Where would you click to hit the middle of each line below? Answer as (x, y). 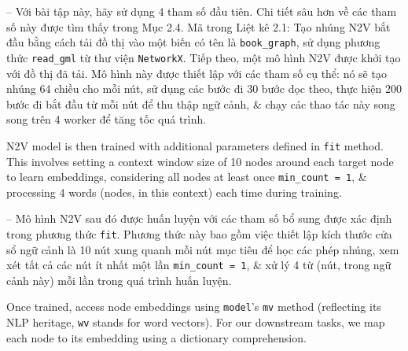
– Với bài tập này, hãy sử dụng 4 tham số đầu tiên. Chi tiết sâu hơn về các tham (202, 11)
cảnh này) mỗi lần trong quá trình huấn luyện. (119, 280)
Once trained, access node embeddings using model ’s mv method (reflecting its (194, 307)
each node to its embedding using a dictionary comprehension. (156, 337)
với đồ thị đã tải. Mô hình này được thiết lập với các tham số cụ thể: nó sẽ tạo (197, 73)
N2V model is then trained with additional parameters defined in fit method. (195, 145)
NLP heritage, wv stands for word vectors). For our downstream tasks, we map (196, 322)
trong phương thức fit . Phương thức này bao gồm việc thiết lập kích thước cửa (199, 233)
